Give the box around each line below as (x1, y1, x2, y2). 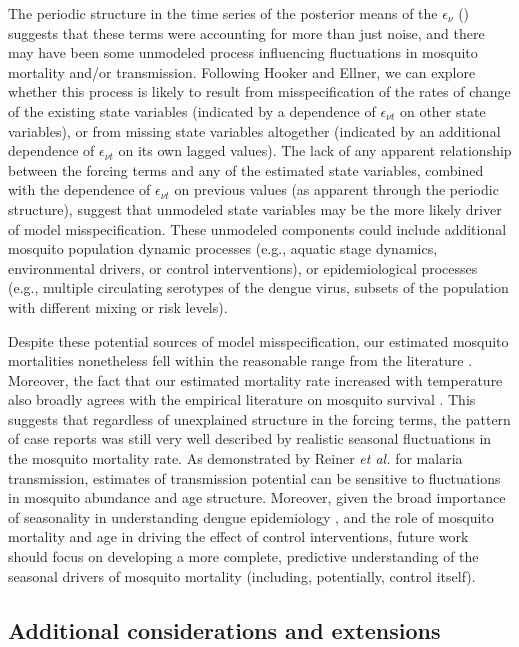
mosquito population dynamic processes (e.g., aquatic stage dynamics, (8, 238, 438, 259)
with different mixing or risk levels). (8, 296, 228, 317)
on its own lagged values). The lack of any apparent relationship (118, 140, 512, 161)
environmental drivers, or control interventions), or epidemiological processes (8, 257, 478, 278)
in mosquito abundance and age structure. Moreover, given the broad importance (8, 487, 506, 508)
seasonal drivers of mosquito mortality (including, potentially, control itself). (8, 565, 476, 586)
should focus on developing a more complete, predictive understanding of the (8, 546, 479, 567)
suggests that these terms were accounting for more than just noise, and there (8, 22, 485, 43)
